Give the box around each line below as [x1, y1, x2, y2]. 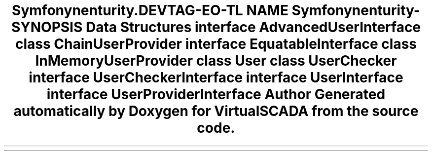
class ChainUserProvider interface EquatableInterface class [15, 36, 417, 52]
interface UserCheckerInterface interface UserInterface [29, 69, 403, 86]
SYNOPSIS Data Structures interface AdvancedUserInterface [11, 19, 421, 36]
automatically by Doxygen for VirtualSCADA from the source [13, 103, 419, 119]
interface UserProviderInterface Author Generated [46, 86, 386, 103]
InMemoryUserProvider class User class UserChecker [35, 52, 397, 69]
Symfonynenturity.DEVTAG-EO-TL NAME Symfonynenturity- [12, 2, 420, 19]
